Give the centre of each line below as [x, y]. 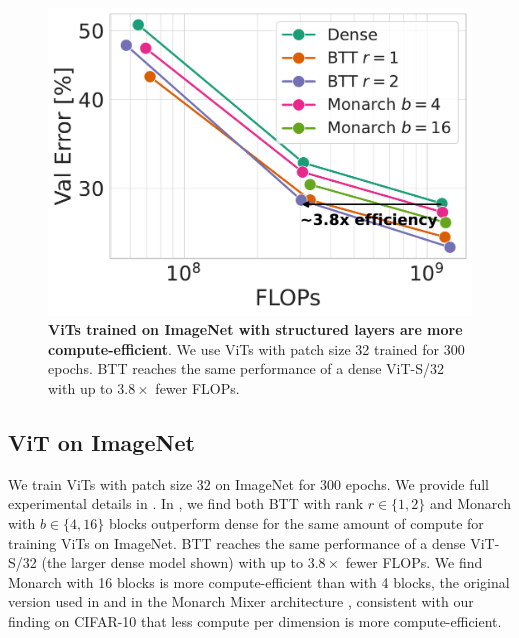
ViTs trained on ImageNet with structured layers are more [255, 329]
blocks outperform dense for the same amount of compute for [296, 523]
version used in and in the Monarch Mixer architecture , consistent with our [241, 601]
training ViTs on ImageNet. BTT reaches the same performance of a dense [237, 542]
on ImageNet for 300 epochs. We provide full [352, 483]
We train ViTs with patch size [100, 483]
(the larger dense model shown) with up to [172, 562]
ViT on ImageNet [101, 442]
